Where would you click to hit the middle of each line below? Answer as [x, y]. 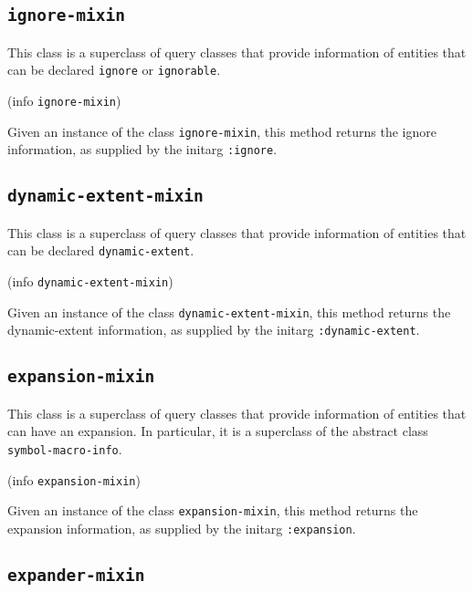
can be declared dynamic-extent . [101, 250]
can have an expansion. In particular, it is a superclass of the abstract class [218, 431]
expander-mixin [76, 575]
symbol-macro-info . [65, 448]
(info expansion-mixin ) [74, 479]
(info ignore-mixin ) [64, 101]
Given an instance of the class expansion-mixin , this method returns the [213, 510]
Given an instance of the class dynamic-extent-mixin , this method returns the [229, 312]
